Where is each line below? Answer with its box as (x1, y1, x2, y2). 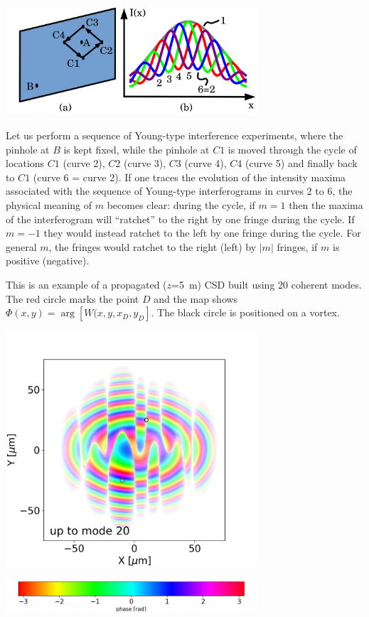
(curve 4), (184, 156, 227, 171)
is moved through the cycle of (228, 141, 357, 156)
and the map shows (154, 291, 238, 306)
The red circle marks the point (6, 291, 139, 306)
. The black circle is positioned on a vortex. (151, 305, 340, 320)
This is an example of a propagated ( (6, 277, 167, 292)
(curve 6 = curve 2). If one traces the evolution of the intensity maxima (33, 169, 346, 184)
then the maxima (289, 198, 363, 213)
